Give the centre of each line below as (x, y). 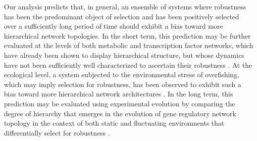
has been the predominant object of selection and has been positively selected (122, 16)
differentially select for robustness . (57, 132)
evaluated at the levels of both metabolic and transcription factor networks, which (129, 45)
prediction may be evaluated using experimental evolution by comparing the (120, 103)
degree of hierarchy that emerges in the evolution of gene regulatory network (120, 113)
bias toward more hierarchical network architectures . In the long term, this (119, 94)
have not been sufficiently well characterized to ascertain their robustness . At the (128, 65)
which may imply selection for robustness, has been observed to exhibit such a (123, 84)
